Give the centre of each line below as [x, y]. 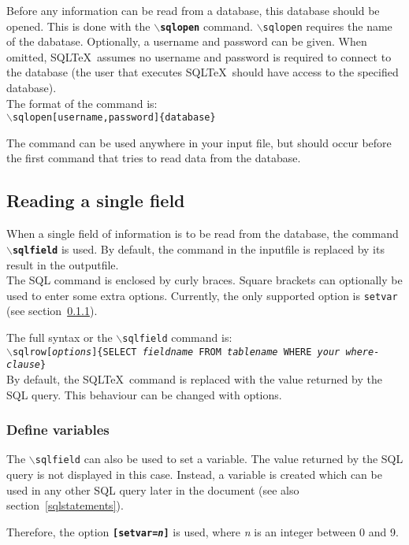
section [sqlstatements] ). [65, 505]
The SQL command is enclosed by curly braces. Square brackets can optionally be [204, 280]
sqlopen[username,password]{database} [114, 118]
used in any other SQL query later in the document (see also [153, 489]
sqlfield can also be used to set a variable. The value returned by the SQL [219, 459]
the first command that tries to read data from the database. [154, 158]
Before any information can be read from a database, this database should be [193, 10]
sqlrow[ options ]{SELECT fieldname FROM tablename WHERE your [176, 352]
